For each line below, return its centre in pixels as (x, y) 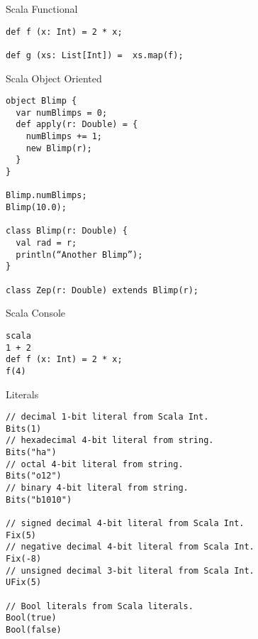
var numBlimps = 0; (62, 113)
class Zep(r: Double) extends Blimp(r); (102, 290)
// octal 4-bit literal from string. (95, 464)
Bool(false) (34, 629)
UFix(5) (24, 583)
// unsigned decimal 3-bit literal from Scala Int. (130, 570)
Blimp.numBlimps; (46, 196)
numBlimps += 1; (64, 137)
